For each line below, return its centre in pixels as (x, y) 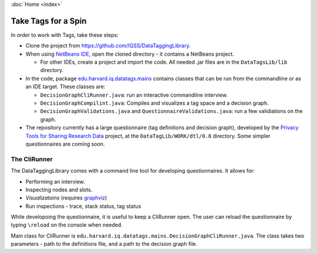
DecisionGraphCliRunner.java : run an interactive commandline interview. (134, 95)
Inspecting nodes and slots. (59, 190)
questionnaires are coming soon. (65, 144)
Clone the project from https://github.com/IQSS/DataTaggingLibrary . (108, 46)
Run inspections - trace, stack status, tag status (83, 206)
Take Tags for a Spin (49, 21)
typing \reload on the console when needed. (67, 225)
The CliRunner (32, 159)
